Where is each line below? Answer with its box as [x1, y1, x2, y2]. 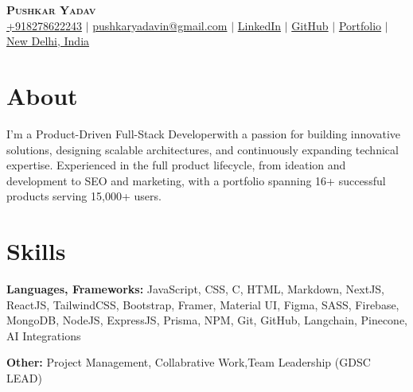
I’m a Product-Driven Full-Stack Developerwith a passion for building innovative [6, 125, 401, 142]
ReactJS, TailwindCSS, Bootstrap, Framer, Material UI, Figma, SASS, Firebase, [6, 296, 399, 312]
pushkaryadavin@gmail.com [92, 17, 228, 33]
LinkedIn [237, 17, 281, 33]
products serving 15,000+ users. [6, 188, 162, 204]
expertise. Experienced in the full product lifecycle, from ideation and [6, 157, 346, 173]
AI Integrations [6, 327, 81, 343]
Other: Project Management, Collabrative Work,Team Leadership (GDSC [6, 354, 371, 371]
